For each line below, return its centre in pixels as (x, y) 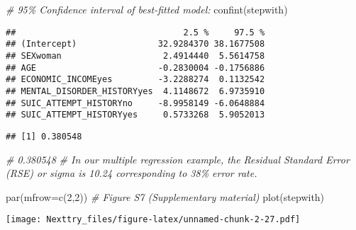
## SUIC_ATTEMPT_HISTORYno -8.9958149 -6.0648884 (135, 103)
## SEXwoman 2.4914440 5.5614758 (135, 56)
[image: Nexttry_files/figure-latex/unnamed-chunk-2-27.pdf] (153, 220)
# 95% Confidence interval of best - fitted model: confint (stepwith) (147, 9)
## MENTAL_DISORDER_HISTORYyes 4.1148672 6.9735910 (135, 91)
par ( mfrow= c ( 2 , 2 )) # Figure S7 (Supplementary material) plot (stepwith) (165, 196)
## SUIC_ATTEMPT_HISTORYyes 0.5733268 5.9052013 (135, 115)
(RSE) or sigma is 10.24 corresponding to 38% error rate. (132, 173)
